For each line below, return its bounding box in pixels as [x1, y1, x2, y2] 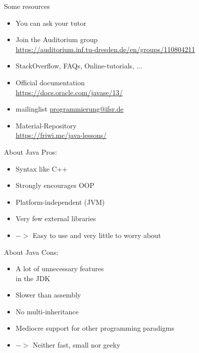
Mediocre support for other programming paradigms [15, 323, 174, 333]
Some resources [4, 1, 50, 11]
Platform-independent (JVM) [15, 196, 105, 207]
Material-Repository [15, 120, 77, 130]
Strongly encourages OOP [15, 180, 95, 190]
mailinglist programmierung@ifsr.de [15, 104, 124, 114]
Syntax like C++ [15, 163, 68, 174]
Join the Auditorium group [15, 34, 98, 45]
